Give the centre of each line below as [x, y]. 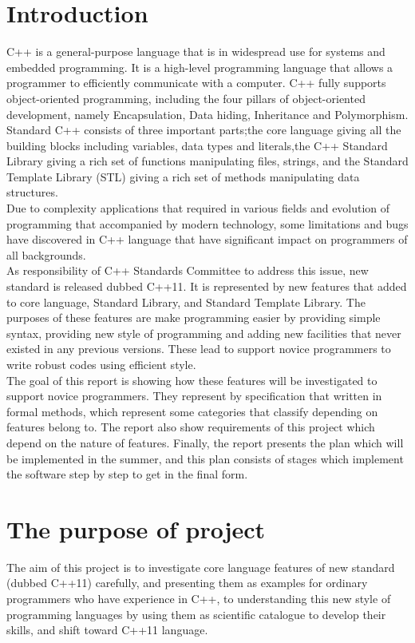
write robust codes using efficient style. [101, 364]
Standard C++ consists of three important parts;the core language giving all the [204, 130]
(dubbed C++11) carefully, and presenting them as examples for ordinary [187, 583]
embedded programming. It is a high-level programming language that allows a [200, 67]
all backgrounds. [46, 254]
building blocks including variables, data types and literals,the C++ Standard [197, 145]
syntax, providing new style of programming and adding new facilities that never [204, 333]
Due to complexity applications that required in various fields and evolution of [198, 208]
